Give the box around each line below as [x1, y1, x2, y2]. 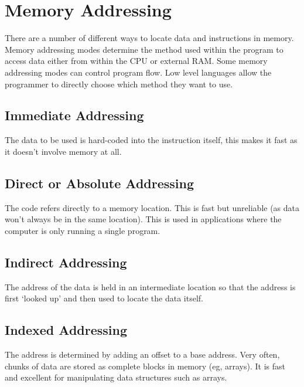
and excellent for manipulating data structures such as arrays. [5, 371, 227, 383]
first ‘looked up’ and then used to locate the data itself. [5, 292, 204, 304]
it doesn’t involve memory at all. [5, 145, 122, 157]
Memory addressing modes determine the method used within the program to [5, 43, 283, 55]
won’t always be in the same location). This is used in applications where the [5, 213, 282, 225]
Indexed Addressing [5, 321, 128, 339]
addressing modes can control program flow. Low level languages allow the [5, 66, 272, 78]
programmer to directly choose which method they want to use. [5, 77, 233, 90]
